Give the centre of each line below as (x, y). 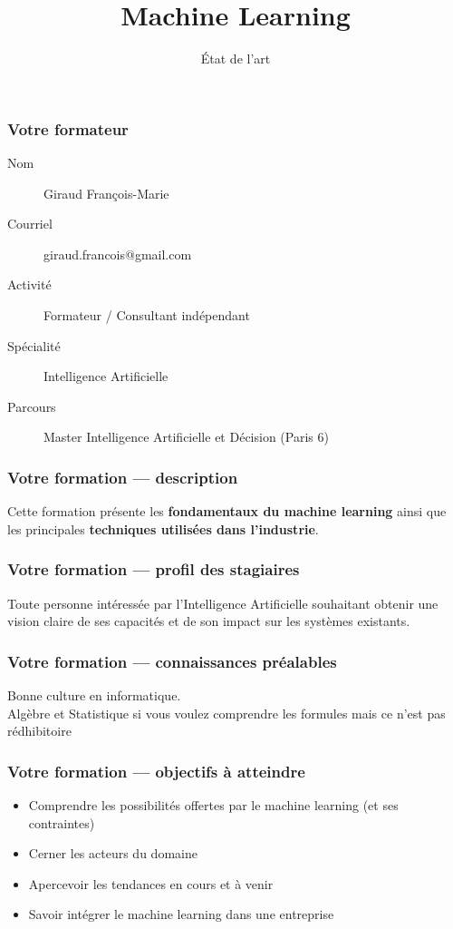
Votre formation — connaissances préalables (172, 661)
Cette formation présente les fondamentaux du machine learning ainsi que (227, 511)
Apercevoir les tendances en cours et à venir (151, 883)
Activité (29, 284)
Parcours (32, 406)
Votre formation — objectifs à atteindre (156, 771)
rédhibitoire (39, 731)
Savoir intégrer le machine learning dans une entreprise (181, 914)
